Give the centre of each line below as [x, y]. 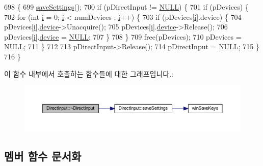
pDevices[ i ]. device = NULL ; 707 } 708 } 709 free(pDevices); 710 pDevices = [123, 36]
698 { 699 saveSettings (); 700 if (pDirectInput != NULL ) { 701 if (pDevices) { [126, 7]
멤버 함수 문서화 [43, 156]
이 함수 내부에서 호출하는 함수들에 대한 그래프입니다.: [89, 73]
